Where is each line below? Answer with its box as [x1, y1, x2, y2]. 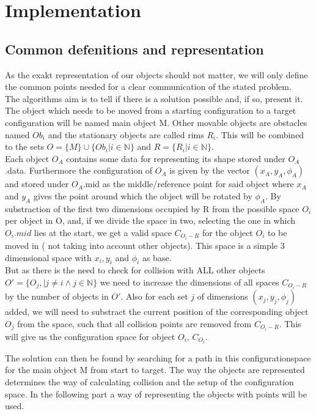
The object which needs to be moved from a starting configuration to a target [5, 104, 296, 117]
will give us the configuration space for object [5, 330, 175, 342]
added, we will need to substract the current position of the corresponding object [5, 305, 309, 318]
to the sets [5, 140, 44, 153]
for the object [202, 226, 253, 238]
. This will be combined [216, 128, 304, 141]
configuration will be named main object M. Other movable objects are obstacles [5, 116, 307, 128]
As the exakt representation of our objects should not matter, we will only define [5, 68, 308, 81]
